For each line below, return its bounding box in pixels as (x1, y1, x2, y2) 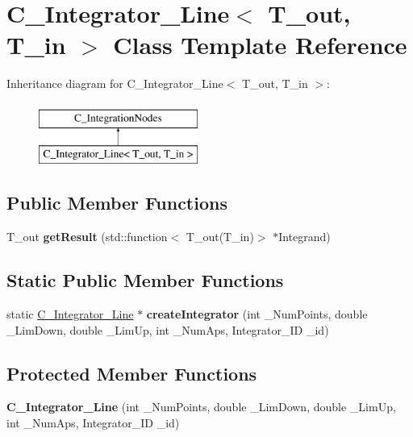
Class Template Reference (113, 28, 407, 61)
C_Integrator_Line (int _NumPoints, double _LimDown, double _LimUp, (6, 398, 396, 415)
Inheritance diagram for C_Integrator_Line (6, 75, 223, 92)
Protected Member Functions (6, 360, 257, 385)
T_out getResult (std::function (6, 228, 168, 245)
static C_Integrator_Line (6, 306, 134, 323)
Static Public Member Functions (6, 268, 284, 293)
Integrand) (278, 228, 331, 245)
